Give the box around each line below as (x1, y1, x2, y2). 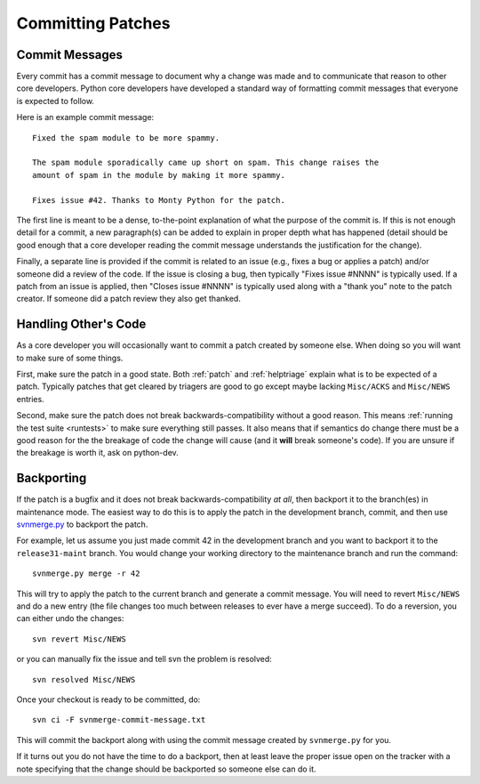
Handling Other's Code (16, 317, 147, 332)
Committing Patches (16, 13, 171, 33)
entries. (16, 393, 44, 404)
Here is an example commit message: (16, 112, 155, 123)
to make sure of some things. (16, 352, 124, 363)
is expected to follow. (16, 95, 95, 106)
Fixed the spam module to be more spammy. (32, 133, 220, 142)
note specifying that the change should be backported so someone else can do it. (16, 764, 316, 774)
